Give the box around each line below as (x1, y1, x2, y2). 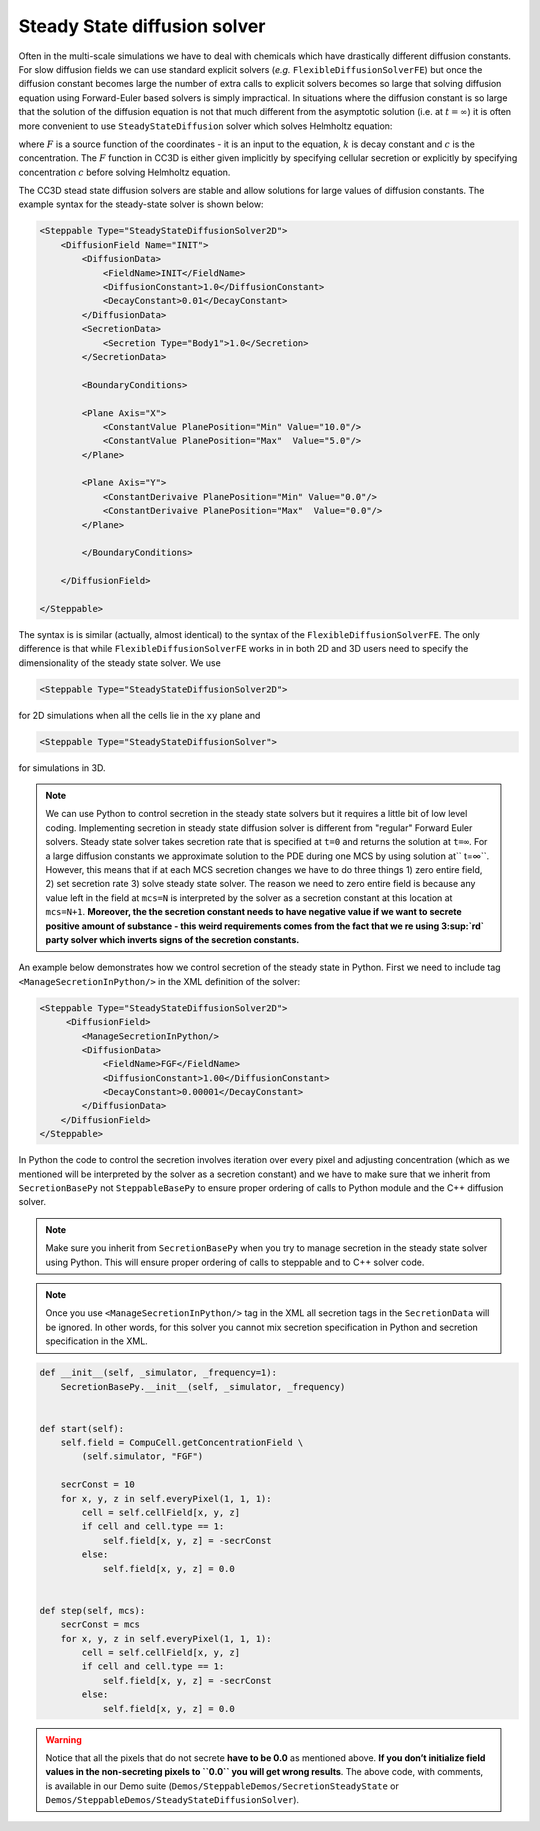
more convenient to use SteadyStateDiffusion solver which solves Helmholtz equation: (18, 120, 393, 132)
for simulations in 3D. (18, 761, 106, 774)
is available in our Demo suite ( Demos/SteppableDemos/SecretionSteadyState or (45, 1780, 399, 1792)
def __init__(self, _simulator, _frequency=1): (39, 1367, 277, 1379)
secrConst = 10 (60, 1479, 135, 1490)
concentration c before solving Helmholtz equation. (18, 166, 231, 178)
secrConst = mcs (60, 1619, 140, 1630)
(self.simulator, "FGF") (81, 1451, 204, 1462)
